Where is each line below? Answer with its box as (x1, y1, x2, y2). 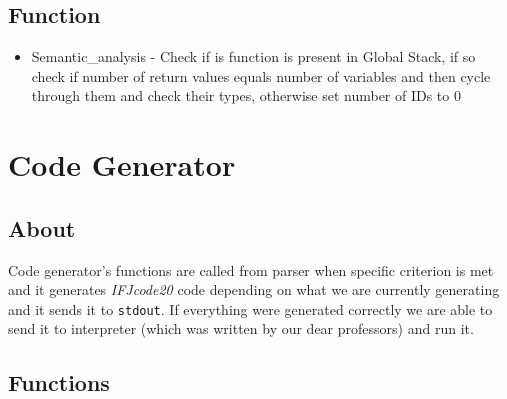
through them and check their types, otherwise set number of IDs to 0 (31, 85, 461, 106)
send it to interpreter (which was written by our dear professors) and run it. (8, 318, 474, 339)
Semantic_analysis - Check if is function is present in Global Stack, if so (31, 46, 476, 67)
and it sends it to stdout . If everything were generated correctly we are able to (8, 298, 493, 319)
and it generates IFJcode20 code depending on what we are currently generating (8, 279, 500, 300)
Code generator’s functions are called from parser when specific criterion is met (8, 259, 494, 280)
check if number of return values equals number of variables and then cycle (31, 65, 491, 86)
